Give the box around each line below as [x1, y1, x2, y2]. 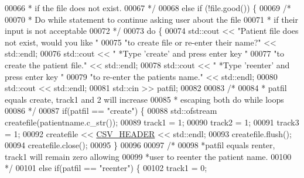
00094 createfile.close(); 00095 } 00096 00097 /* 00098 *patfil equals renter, [5, 139, 275, 151]
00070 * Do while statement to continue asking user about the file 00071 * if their [5, 13, 298, 25]
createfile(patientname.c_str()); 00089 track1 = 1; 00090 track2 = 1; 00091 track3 [5, 116, 299, 128]
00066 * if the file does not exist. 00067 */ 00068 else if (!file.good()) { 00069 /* [5, 2, 291, 13]
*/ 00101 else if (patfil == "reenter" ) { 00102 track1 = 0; [5, 162, 207, 174]
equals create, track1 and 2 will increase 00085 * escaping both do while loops [5, 93, 284, 105]
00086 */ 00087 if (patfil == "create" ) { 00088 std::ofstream [5, 104, 217, 117]
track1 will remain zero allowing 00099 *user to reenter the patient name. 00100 [5, 150, 292, 162]
